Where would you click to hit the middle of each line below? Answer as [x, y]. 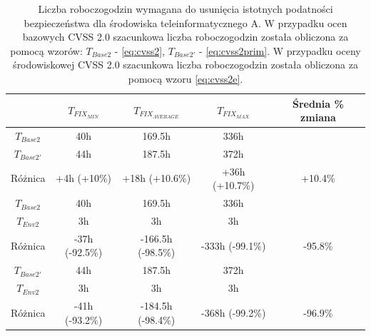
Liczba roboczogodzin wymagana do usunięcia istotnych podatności [185, 9]
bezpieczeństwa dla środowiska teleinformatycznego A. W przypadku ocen [185, 22]
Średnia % [318, 103]
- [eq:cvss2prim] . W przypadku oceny [280, 50]
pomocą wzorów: [46, 50]
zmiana [318, 117]
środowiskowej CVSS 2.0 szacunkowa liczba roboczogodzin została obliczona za [185, 65]
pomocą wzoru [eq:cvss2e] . [185, 78]
